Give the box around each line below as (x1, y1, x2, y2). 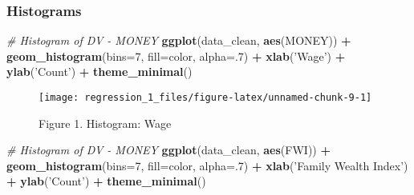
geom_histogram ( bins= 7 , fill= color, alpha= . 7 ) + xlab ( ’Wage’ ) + (6, 47, 346, 64)
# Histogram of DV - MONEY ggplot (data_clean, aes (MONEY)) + (6, 32, 351, 49)
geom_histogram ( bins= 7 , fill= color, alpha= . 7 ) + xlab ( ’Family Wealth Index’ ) (6, 157, 408, 173)
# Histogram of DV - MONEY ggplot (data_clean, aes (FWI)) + (6, 141, 331, 158)
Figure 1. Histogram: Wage (39, 114, 172, 131)
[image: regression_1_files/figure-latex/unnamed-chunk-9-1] (39, 92, 372, 103)
